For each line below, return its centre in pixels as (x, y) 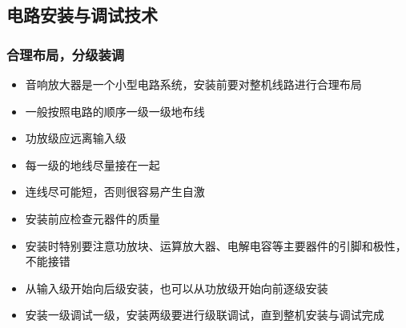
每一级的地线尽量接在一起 (92, 164)
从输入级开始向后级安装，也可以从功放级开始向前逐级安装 (177, 288)
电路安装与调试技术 (82, 15)
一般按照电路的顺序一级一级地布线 (115, 111)
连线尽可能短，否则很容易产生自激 (115, 192)
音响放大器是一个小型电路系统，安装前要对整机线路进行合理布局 (193, 84)
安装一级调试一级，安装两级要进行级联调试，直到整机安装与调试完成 (205, 315)
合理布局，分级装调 (66, 54)
